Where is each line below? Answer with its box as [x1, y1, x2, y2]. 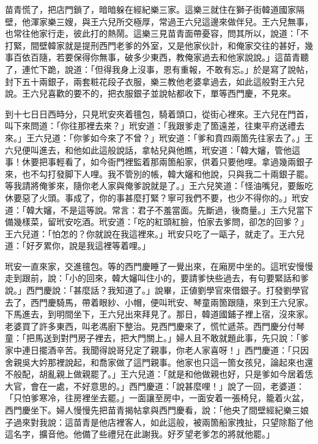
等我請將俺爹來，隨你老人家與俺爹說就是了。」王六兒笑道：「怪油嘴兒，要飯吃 [5, 179, 313, 192]
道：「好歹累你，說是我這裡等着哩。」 [5, 239, 150, 252]
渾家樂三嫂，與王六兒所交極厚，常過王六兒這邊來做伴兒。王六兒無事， [30, 15, 313, 28]
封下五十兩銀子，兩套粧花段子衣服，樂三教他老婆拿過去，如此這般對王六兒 [5, 75, 305, 87]
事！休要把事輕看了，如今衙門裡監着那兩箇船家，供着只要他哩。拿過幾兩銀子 [5, 155, 313, 168]
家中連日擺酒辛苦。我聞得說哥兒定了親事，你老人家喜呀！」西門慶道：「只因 [5, 344, 309, 357]
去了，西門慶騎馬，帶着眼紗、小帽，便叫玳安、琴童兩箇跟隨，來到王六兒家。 [5, 295, 313, 308]
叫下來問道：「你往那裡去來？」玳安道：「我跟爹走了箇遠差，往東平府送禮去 [5, 119, 305, 132]
